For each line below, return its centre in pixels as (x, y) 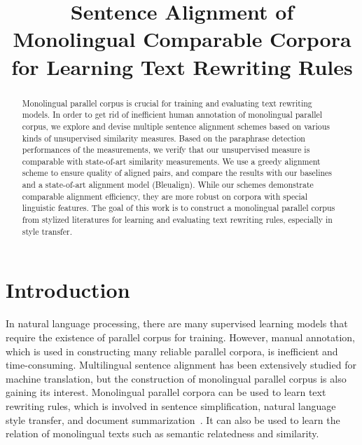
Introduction (68, 290)
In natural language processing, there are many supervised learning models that (177, 323)
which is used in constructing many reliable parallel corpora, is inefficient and (172, 351)
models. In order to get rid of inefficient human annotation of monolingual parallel (172, 115)
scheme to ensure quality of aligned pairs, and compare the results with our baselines (177, 173)
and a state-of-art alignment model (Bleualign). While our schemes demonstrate (168, 185)
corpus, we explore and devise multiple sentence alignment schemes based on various (176, 126)
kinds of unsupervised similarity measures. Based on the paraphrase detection (163, 138)
